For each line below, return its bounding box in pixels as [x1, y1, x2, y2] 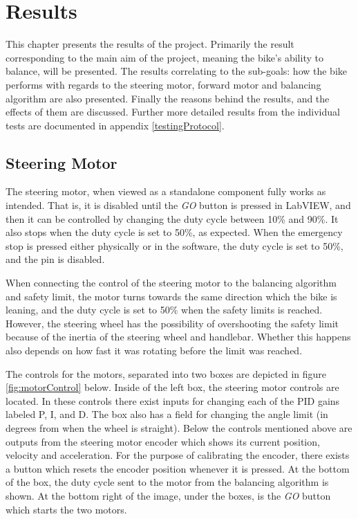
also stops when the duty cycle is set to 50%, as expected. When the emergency [6, 225, 343, 239]
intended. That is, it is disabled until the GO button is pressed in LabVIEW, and [6, 198, 351, 212]
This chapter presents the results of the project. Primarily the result [6, 37, 294, 51]
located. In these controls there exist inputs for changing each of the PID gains [6, 393, 340, 408]
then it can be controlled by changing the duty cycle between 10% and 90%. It [6, 211, 339, 226]
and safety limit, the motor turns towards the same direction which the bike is [6, 289, 337, 303]
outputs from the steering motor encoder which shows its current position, [6, 434, 320, 448]
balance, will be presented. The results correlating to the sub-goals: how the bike [6, 64, 348, 78]
